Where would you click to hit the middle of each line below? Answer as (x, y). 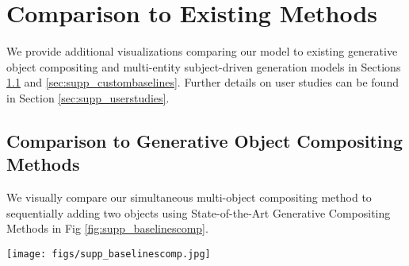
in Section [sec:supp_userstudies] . (88, 97)
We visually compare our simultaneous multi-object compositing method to (189, 197)
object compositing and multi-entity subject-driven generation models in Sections (204, 66)
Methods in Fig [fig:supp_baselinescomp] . (107, 228)
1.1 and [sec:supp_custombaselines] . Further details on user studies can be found (203, 82)
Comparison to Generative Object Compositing (204, 140)
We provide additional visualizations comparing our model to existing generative (202, 51)
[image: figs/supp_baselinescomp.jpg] (109, 254)
